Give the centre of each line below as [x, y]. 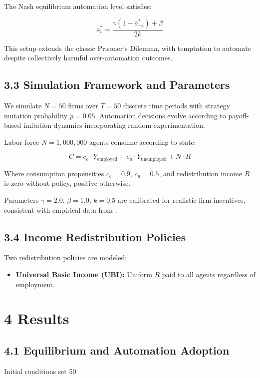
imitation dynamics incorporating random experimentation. [114, 125]
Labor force [22, 142]
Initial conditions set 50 [40, 371]
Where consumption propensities [54, 173]
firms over [83, 106]
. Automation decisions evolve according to [160, 115]
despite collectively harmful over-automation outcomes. [88, 58]
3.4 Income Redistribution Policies [95, 236]
